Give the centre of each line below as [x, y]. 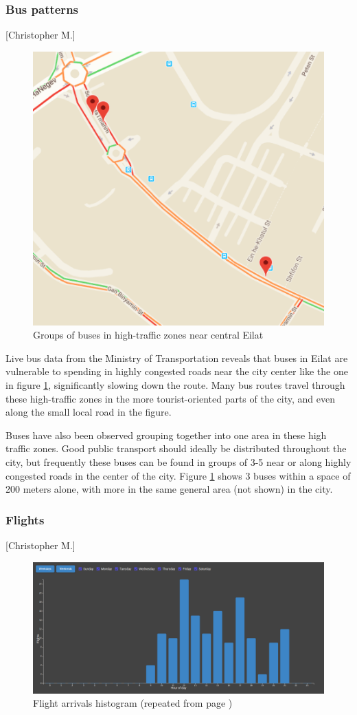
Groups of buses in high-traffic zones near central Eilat [148, 335]
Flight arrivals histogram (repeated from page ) [133, 703]
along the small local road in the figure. [89, 412]
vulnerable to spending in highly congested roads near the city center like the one [177, 371]
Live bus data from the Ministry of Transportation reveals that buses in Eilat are [177, 357]
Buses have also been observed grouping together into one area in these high [166, 435]
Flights [25, 519]
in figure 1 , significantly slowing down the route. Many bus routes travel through [175, 384]
